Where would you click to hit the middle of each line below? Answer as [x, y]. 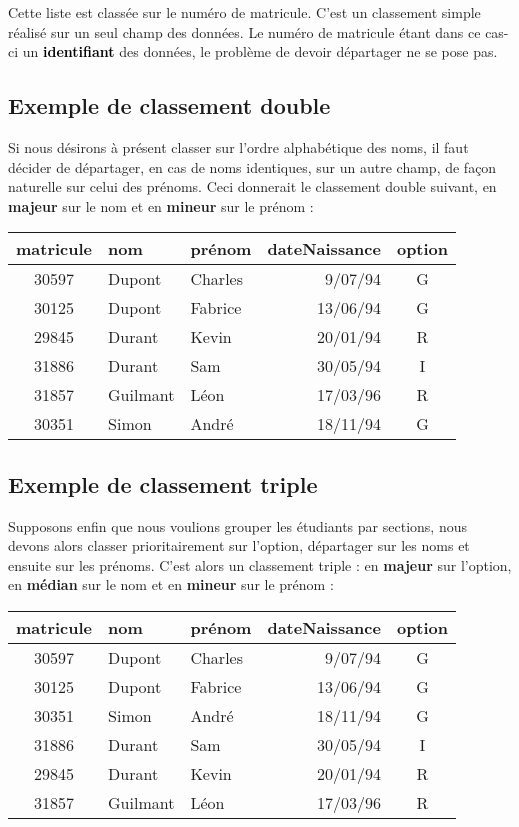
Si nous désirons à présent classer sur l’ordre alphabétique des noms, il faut [238, 146]
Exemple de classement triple [163, 483]
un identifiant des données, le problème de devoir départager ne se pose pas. [260, 51]
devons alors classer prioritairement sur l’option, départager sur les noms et [239, 545]
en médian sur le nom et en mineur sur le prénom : [171, 584]
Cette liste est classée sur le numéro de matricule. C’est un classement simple [244, 12]
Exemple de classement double [169, 105]
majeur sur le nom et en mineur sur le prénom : [161, 205]
